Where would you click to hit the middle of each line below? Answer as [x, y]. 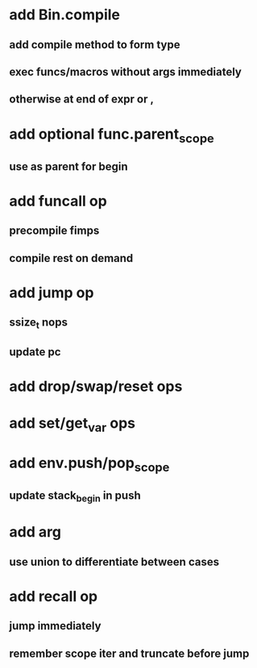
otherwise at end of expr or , [82, 100]
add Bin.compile [64, 15]
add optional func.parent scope [112, 135]
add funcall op [58, 201]
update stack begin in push [75, 496]
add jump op [52, 293]
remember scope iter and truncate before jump [129, 653]
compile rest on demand [71, 258]
